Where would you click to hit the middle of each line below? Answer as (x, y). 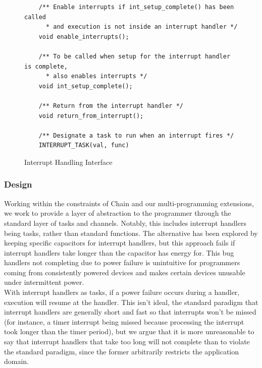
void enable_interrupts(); (84, 37)
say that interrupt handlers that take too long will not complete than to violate (127, 342)
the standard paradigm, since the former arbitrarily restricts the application (122, 351)
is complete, (46, 66)
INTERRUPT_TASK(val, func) (84, 145)
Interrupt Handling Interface (68, 162)
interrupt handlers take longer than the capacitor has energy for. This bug (119, 252)
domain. (17, 361)
